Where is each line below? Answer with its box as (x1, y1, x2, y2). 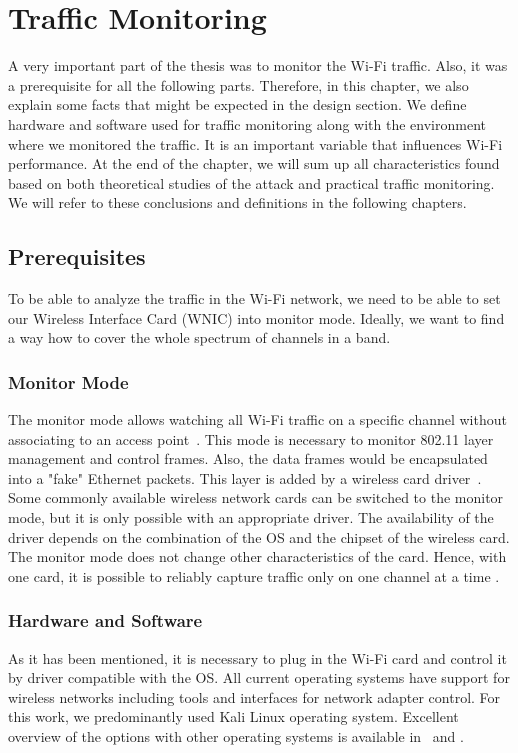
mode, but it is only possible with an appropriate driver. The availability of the (8, 507, 494, 528)
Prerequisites (8, 241, 146, 272)
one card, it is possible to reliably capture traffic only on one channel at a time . (8, 565, 500, 586)
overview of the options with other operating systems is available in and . (8, 726, 464, 747)
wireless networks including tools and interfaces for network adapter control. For (8, 686, 501, 707)
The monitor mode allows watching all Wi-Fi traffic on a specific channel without (8, 409, 507, 430)
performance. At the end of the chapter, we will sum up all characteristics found (8, 153, 500, 174)
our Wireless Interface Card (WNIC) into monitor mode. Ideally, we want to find (8, 307, 505, 328)
